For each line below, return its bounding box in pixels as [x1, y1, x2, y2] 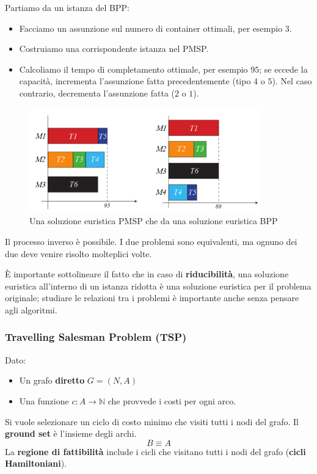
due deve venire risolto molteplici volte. [5, 247, 152, 260]
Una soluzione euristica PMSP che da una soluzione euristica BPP [29, 214, 278, 227]
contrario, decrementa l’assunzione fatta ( [19, 86, 175, 99]
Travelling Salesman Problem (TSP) [5, 329, 187, 345]
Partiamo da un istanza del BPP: [5, 1, 129, 13]
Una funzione [19, 394, 69, 407]
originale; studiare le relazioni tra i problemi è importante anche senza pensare [5, 291, 299, 304]
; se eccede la [259, 62, 308, 75]
